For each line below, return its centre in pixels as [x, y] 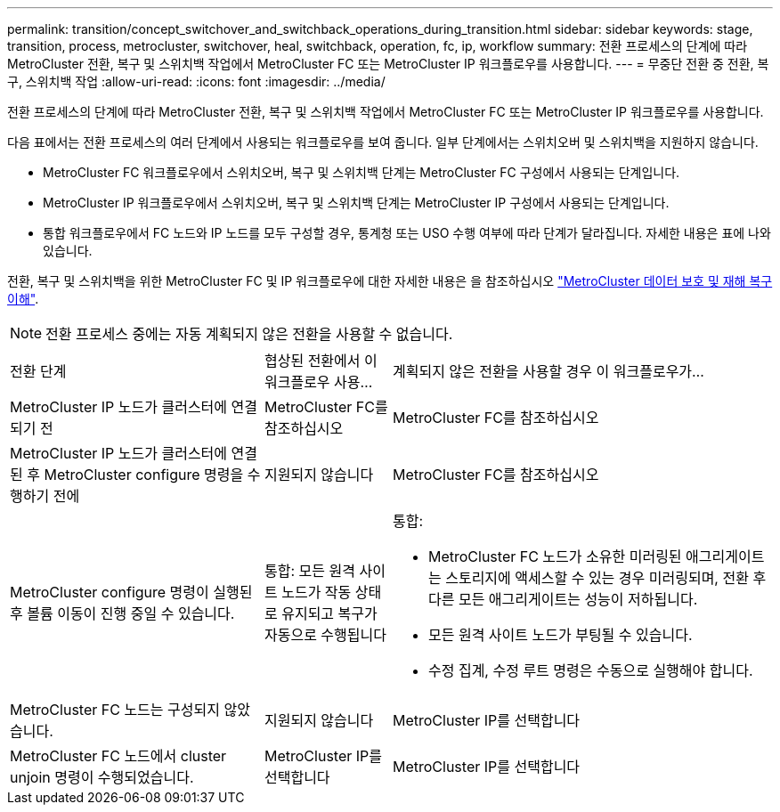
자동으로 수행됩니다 [325, 635]
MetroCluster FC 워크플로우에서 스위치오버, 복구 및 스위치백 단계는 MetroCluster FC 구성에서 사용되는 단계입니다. [362, 172]
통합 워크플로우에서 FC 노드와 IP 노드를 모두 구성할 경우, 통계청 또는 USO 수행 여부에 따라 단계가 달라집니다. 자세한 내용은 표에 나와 [407, 233]
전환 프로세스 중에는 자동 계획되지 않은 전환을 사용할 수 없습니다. [249, 334]
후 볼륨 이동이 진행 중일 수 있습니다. [122, 613]
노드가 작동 [317, 592]
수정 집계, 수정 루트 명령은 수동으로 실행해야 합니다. [590, 670]
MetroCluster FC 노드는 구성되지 [115, 710]
